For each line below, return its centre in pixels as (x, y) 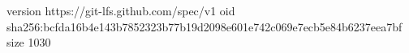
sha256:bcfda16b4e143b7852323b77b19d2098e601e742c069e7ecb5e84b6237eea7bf (204, 26)
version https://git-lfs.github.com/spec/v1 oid (121, 10)
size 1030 (29, 42)
